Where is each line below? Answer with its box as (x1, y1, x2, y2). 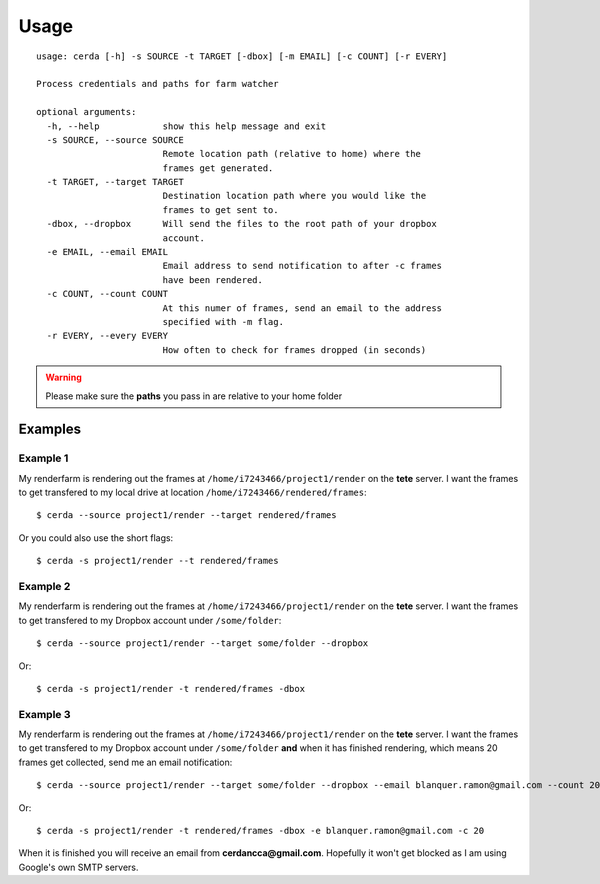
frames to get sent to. (162, 204, 279, 215)
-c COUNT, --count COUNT (46, 288, 169, 300)
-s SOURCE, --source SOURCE (46, 134, 185, 145)
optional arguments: (36, 106, 137, 118)
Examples (18, 421, 82, 438)
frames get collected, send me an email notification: (18, 756, 233, 768)
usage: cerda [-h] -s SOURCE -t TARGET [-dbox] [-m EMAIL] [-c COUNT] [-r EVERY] (36, 50, 448, 62)
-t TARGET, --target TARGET (46, 176, 185, 188)
